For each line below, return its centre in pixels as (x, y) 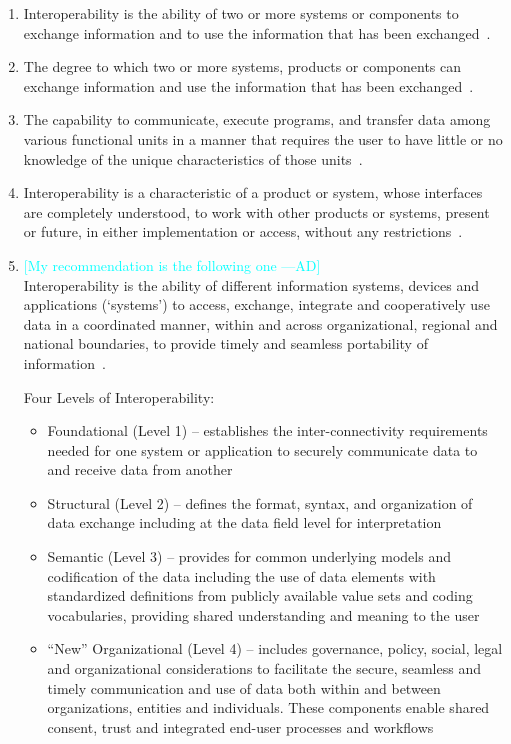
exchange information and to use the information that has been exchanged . (257, 32)
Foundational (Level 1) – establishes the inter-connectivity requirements (267, 430)
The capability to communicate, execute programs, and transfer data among (257, 119)
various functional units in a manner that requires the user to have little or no (263, 138)
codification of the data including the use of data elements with (241, 575)
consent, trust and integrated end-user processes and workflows (240, 726)
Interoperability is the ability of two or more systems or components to (241, 13)
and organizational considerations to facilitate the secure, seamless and (264, 668)
